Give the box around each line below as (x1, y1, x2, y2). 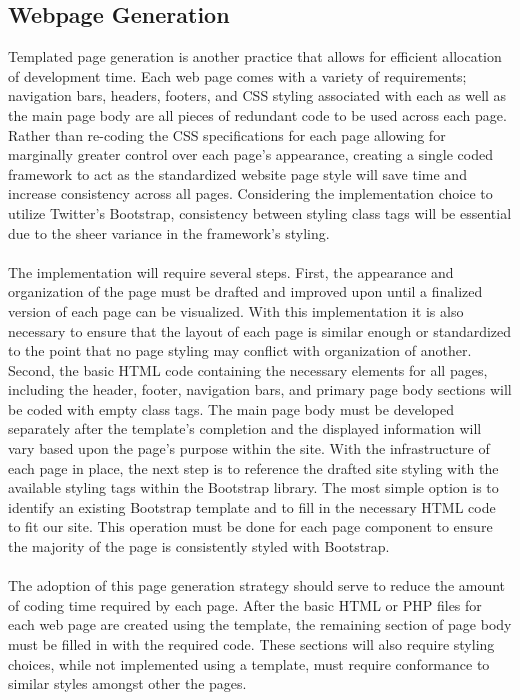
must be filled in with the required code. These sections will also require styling (8, 634, 495, 655)
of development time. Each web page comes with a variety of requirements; (8, 65, 467, 86)
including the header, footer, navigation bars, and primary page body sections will (8, 379, 512, 400)
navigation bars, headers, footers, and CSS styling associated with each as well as (8, 85, 507, 106)
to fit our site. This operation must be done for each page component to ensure (8, 516, 493, 537)
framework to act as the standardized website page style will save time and (8, 163, 467, 184)
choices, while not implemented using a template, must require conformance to (8, 653, 490, 674)
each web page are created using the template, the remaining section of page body (8, 614, 512, 635)
